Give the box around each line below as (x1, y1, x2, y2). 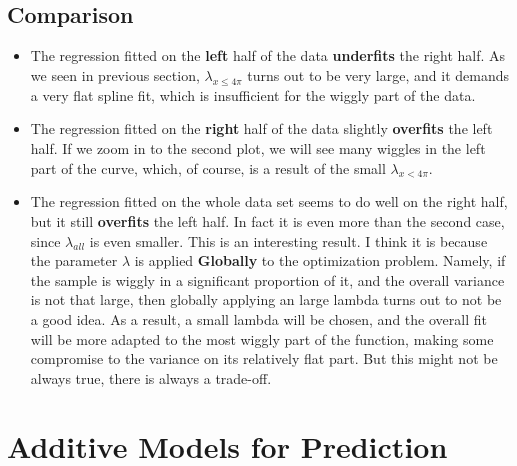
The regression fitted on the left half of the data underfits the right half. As (30, 45, 506, 66)
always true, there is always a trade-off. (30, 367, 272, 388)
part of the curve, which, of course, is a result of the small (30, 157, 386, 178)
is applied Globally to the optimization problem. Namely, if (134, 250, 506, 271)
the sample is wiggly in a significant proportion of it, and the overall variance (30, 269, 505, 290)
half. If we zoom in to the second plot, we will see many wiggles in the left (30, 137, 486, 158)
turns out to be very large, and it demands (247, 64, 509, 85)
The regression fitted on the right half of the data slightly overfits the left (30, 118, 493, 139)
